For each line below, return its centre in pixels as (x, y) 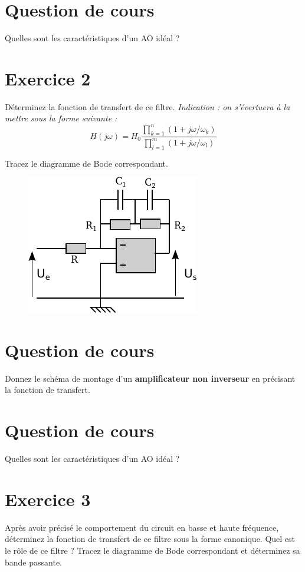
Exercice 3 (48, 499)
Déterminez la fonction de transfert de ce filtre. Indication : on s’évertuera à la (147, 106)
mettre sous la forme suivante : (61, 118)
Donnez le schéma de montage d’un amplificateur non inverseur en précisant (150, 378)
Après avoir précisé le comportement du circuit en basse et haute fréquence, (142, 527)
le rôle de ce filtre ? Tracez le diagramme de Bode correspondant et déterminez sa (152, 550)
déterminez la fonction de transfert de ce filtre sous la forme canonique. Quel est (150, 539)
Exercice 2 (48, 78)
